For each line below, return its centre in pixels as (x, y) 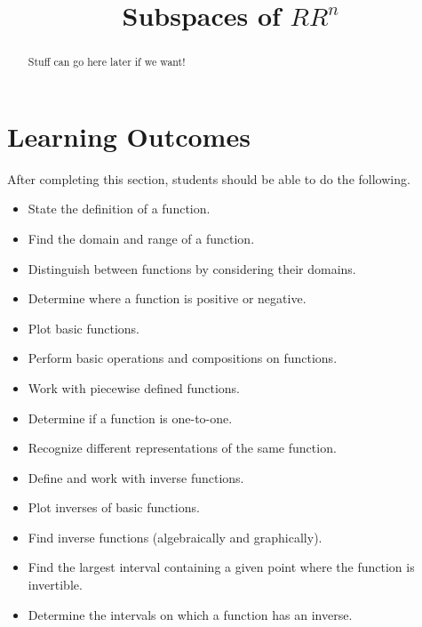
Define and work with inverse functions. (136, 477)
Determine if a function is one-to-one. (130, 418)
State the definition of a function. (119, 209)
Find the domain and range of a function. (141, 238)
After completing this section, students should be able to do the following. (209, 178)
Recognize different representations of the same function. (182, 448)
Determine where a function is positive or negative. (167, 298)
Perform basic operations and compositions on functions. (183, 358)
